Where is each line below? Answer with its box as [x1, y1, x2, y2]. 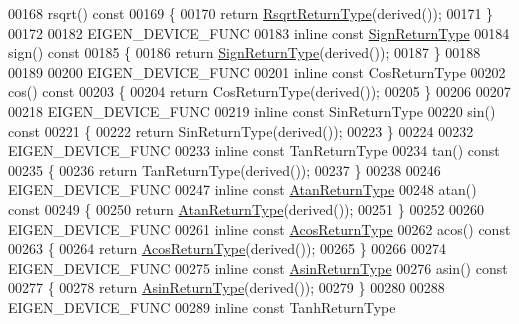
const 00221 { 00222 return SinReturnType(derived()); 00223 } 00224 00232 [8, 120, 474, 141]
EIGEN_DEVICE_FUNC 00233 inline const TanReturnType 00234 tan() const [8, 140, 500, 161]
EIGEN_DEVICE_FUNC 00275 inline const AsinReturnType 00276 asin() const [8, 257, 508, 278]
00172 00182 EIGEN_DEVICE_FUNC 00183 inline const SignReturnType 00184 [8, 22, 510, 43]
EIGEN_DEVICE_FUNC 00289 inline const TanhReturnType [8, 296, 396, 317]
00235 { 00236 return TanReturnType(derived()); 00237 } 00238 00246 [8, 159, 441, 180]
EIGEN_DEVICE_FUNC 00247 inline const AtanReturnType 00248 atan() [8, 179, 477, 200]
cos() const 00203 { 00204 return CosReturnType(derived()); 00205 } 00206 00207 [8, 81, 511, 102]
